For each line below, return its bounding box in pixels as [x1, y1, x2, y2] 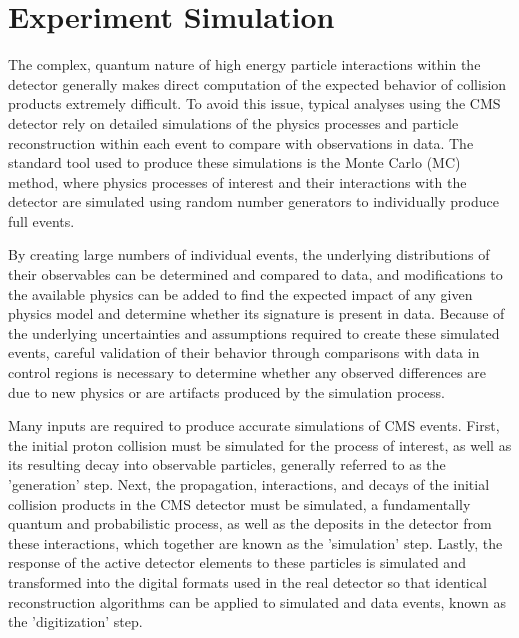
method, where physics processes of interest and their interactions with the [8, 171, 467, 192]
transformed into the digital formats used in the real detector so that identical [8, 571, 487, 592]
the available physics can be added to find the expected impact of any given [8, 283, 473, 304]
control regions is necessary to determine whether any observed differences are [8, 362, 486, 383]
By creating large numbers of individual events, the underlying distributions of [8, 244, 490, 265]
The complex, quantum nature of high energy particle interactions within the [8, 54, 481, 75]
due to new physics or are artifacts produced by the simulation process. [8, 381, 445, 402]
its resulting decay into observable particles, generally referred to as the [8, 454, 446, 475]
